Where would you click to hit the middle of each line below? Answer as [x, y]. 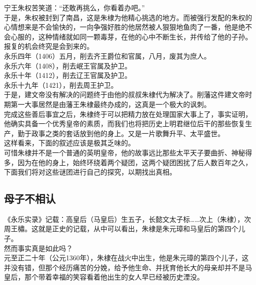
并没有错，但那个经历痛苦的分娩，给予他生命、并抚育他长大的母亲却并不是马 [128, 267]
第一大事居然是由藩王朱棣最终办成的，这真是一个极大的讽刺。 [111, 104]
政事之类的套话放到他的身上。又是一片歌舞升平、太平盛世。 [128, 133]
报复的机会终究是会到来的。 [49, 46]
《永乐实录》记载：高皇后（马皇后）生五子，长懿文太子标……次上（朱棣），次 [128, 219]
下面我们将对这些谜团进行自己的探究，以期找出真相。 [90, 172]
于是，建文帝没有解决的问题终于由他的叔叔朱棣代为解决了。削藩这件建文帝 [125, 94]
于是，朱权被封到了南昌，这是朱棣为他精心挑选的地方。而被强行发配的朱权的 [128, 17]
